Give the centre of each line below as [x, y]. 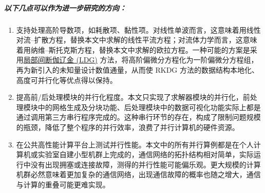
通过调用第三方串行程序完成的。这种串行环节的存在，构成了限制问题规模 [138, 117]
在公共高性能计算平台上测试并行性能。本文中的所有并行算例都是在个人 [135, 144]
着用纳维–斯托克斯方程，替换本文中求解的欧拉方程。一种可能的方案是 [133, 49]
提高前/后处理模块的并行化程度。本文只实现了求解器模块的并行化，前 [133, 97]
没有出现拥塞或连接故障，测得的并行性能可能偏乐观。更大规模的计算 [146, 164]
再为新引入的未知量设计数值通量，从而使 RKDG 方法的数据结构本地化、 [138, 69]
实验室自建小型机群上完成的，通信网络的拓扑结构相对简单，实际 [146, 154]
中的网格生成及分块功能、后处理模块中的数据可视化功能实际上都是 [149, 107]
